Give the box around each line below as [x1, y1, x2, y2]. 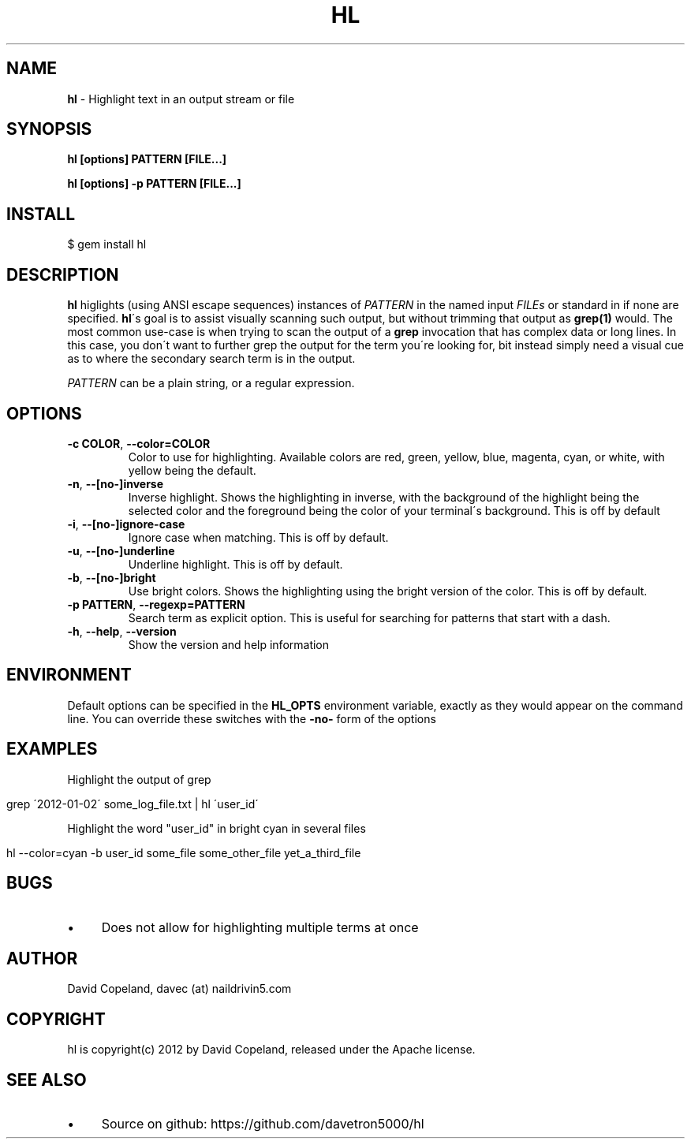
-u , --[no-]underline [67, 543, 175, 558]
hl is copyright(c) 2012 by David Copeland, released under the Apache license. [67, 1042, 476, 1057]
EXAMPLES [6, 739, 98, 759]
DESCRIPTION [6, 264, 119, 285]
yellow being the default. [128, 463, 256, 477]
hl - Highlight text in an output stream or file [67, 91, 295, 106]
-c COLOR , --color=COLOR [67, 436, 211, 450]
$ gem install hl [67, 237, 147, 252]
